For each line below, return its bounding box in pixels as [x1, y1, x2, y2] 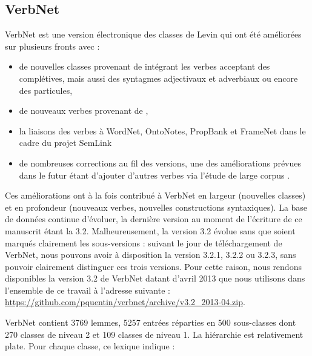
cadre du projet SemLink [19, 136, 112, 149]
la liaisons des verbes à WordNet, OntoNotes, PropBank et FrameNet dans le [19, 124, 306, 137]
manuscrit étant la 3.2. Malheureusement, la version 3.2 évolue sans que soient [5, 224, 296, 237]
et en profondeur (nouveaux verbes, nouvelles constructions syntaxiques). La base [5, 200, 308, 213]
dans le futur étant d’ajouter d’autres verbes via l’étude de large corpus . [19, 168, 290, 181]
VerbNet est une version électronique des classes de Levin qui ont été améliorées [5, 28, 302, 41]
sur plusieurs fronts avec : [5, 39, 100, 52]
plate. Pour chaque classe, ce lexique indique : [5, 340, 175, 352]
